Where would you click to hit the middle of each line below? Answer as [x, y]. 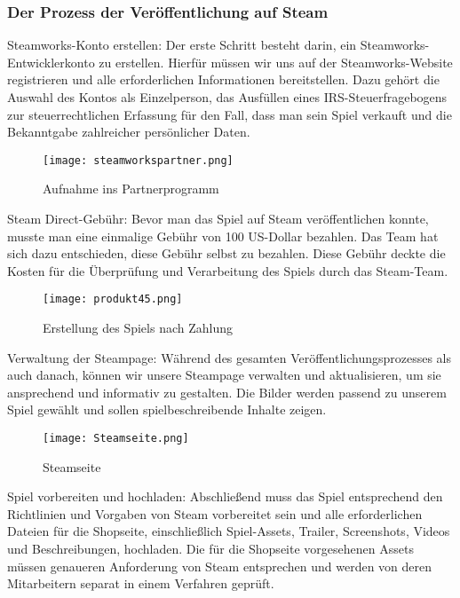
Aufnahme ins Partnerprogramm [131, 189]
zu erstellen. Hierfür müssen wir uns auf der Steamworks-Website [276, 62]
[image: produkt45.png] [113, 299]
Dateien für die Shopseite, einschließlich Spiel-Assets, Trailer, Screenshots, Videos [229, 531]
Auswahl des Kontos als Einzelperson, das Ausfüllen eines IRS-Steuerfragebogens [227, 97]
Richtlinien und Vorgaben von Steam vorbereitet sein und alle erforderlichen [215, 513]
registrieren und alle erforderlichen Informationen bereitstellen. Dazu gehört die [223, 79]
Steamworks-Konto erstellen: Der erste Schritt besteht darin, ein [182, 45]
